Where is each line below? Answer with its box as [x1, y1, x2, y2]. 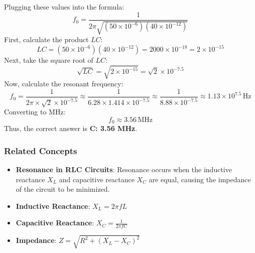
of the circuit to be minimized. [16, 184, 110, 194]
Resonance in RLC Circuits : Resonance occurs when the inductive [16, 164, 232, 174]
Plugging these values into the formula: [4, 2, 124, 12]
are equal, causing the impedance [149, 174, 251, 184]
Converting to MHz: [4, 106, 66, 117]
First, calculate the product [4, 34, 89, 45]
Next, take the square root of [4, 55, 93, 65]
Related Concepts [4, 144, 77, 157]
